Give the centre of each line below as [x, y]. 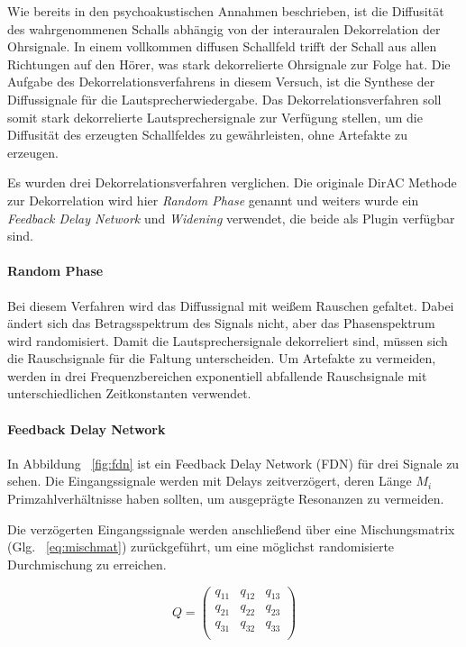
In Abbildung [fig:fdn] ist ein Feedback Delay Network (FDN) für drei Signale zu [233, 463]
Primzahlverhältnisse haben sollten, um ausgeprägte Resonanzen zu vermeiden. [226, 499]
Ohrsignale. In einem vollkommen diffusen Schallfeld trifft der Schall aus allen [222, 46]
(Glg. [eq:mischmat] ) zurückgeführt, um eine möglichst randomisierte [201, 547]
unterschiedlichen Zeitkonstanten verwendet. [129, 393]
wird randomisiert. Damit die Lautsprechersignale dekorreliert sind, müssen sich [228, 340]
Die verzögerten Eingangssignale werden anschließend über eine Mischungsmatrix [231, 529]
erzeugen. [33, 152]
